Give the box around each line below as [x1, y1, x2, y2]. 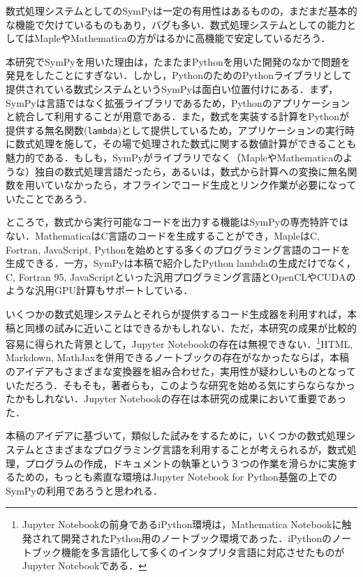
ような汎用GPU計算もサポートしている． [6, 283, 193, 298]
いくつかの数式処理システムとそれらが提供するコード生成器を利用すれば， [6, 306, 348, 321]
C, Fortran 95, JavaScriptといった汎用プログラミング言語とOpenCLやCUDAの [6, 269, 356, 284]
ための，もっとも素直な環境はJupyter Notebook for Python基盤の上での [15, 469, 337, 484]
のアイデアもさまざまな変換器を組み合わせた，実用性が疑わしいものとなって [6, 363, 356, 378]
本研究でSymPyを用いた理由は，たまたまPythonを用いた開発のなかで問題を [6, 54, 350, 68]
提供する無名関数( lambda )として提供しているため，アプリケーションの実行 [6, 122, 346, 137]
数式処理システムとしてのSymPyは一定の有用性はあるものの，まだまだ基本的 [6, 3, 357, 17]
